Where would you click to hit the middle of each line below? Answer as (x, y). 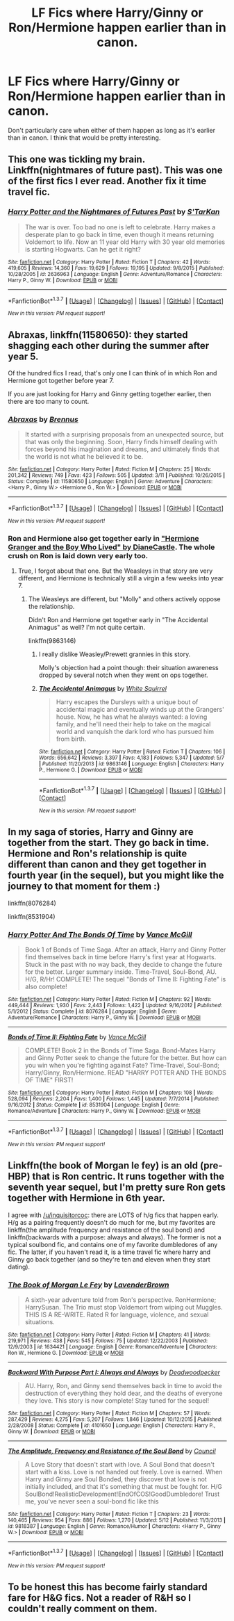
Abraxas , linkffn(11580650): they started (98, 335)
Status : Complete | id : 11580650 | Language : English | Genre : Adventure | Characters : (110, 482)
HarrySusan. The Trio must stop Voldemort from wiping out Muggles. (124, 1307)
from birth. (71, 739)
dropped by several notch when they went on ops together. (123, 675)
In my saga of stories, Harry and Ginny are (101, 832)
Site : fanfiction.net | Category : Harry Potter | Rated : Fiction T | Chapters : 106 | (132, 752)
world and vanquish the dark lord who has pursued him (135, 732)
